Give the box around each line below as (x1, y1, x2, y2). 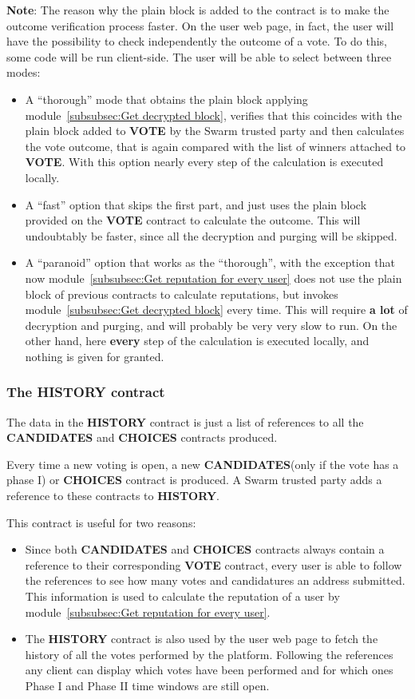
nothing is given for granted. (25, 348, 164, 364)
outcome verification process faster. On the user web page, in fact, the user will (6, 17, 394, 34)
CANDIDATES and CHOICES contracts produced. (6, 429, 278, 446)
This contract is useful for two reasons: (6, 514, 196, 530)
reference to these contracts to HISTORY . (6, 487, 219, 504)
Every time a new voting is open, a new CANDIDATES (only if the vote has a (6, 455, 399, 472)
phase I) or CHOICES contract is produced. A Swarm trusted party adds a (6, 471, 382, 488)
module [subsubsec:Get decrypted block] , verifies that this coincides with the (25, 106, 402, 123)
